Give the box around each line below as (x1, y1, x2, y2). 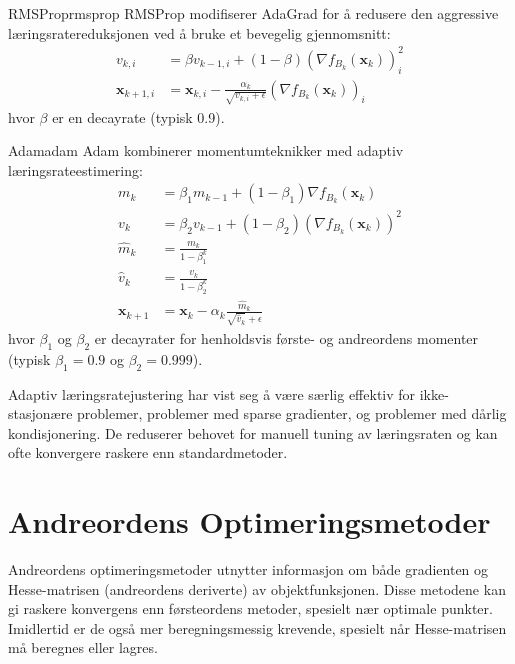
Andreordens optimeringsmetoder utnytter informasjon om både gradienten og (8, 559, 489, 580)
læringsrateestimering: (8, 159, 143, 180)
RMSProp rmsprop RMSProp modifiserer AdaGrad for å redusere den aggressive (8, 3, 499, 23)
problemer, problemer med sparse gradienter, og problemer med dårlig (77, 403, 507, 424)
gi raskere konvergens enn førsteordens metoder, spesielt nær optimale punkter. (8, 598, 493, 619)
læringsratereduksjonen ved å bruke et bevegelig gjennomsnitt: (8, 22, 391, 43)
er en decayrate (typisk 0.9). (52, 106, 225, 127)
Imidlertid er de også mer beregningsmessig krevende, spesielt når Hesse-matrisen (8, 617, 507, 638)
